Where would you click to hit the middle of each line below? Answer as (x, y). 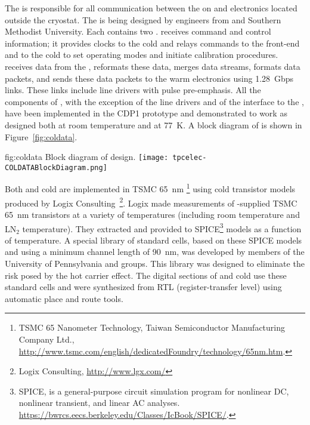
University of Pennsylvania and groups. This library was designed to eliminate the (155, 263)
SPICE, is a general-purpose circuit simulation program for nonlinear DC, (154, 391)
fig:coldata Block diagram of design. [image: (87, 157)
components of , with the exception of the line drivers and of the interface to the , (154, 101)
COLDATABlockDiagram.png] (56, 167)
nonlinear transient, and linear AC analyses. (99, 403)
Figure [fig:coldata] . (41, 136)
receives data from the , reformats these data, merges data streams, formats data (153, 66)
